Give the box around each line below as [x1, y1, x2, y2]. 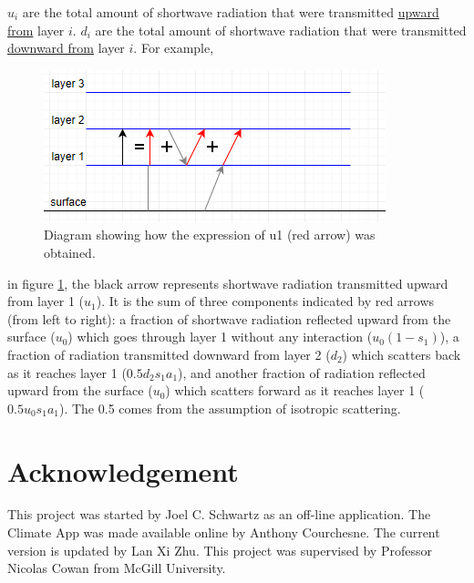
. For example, [133, 38, 214, 57]
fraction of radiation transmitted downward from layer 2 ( [7, 344, 331, 363]
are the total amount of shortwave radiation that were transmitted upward [22, 3, 439, 21]
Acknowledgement [7, 452, 239, 489]
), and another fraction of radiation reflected [178, 363, 426, 382]
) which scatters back [342, 344, 461, 363]
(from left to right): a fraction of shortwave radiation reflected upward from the [7, 309, 451, 328]
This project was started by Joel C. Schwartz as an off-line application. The [7, 505, 431, 524]
